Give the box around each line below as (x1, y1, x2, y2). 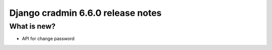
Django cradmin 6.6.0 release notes (9, 7, 162, 18)
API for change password (22, 36, 75, 42)
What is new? (9, 22, 56, 31)
